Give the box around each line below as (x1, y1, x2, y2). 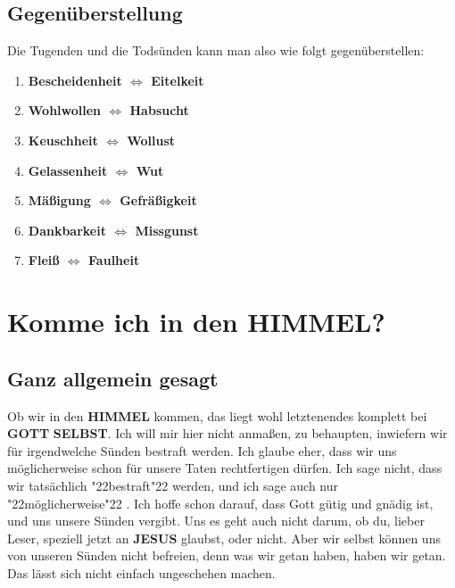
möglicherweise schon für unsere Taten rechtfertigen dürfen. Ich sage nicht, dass (7, 459, 443, 477)
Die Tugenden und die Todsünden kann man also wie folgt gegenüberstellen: (7, 41, 425, 60)
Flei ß (28, 251, 60, 269)
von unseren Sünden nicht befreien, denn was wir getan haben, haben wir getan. (7, 546, 446, 565)
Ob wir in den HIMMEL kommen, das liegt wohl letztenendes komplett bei (7, 406, 427, 425)
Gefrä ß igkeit (120, 191, 197, 210)
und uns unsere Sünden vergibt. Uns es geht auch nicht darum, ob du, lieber (7, 511, 425, 530)
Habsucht (129, 101, 189, 120)
